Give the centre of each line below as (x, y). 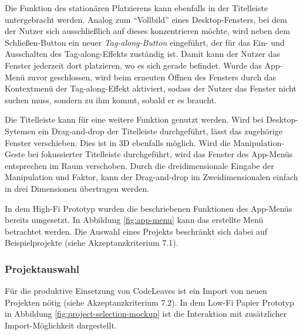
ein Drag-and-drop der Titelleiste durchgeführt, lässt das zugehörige (160, 131)
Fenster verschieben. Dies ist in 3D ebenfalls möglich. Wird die (118, 142)
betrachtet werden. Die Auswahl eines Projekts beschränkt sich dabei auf (136, 231)
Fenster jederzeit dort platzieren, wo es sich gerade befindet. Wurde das (133, 65)
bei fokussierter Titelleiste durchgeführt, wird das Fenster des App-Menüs (160, 154)
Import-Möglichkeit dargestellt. (61, 325)
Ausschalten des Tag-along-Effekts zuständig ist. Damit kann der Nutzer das (142, 54)
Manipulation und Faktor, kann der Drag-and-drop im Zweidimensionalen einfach (151, 177)
